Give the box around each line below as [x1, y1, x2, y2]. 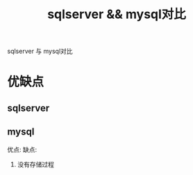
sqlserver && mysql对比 [47, 6, 186, 22]
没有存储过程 [17, 160, 54, 168]
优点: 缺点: [7, 145, 37, 153]
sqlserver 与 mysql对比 [7, 47, 73, 56]
